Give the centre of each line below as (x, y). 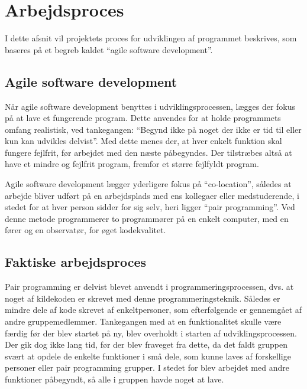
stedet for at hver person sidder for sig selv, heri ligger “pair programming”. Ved (150, 207)
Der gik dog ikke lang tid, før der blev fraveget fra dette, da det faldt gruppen (146, 344)
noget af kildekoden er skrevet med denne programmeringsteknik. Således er (143, 298)
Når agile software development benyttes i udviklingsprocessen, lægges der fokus (150, 106)
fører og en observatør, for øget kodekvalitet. (85, 230)
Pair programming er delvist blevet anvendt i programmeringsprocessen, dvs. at (149, 287)
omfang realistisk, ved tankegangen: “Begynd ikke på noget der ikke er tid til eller (153, 129)
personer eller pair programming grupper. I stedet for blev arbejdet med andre (147, 367)
